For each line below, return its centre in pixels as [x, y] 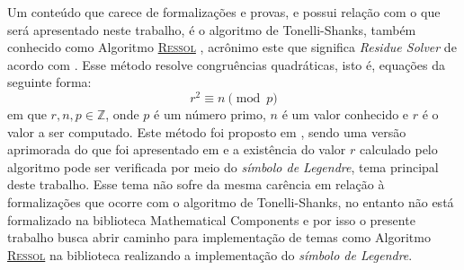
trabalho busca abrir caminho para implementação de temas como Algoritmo [219, 237]
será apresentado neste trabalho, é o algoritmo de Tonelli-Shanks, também [212, 29]
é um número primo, [210, 114]
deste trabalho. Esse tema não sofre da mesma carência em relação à [196, 184]
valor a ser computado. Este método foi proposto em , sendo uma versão [207, 131]
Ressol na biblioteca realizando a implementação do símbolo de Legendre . [210, 254]
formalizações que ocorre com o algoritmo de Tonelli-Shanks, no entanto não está [231, 202]
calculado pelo [399, 149]
